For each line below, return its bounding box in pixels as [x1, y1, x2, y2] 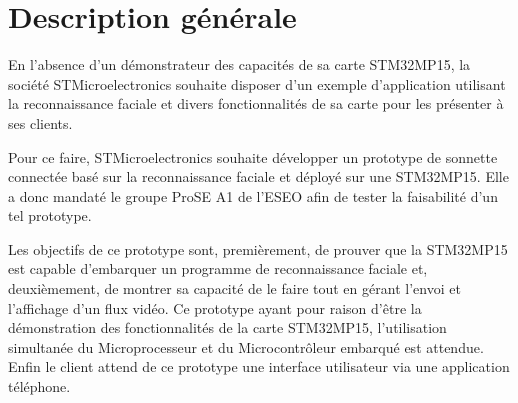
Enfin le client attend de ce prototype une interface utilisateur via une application [8, 356, 510, 377]
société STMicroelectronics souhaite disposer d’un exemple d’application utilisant [8, 73, 506, 94]
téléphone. [8, 376, 71, 397]
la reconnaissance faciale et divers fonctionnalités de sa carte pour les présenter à [8, 93, 504, 114]
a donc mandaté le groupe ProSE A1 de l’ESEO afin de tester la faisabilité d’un [8, 185, 498, 206]
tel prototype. [8, 205, 92, 226]
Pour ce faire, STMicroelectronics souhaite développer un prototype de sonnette [8, 146, 498, 167]
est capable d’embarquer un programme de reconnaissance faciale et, [8, 258, 428, 279]
